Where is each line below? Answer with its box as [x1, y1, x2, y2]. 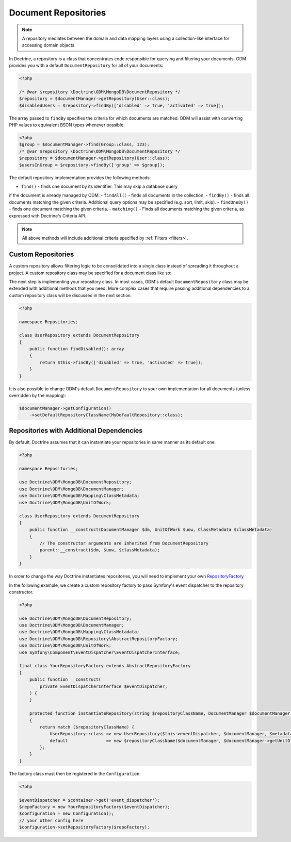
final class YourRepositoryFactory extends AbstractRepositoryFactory [19, 663, 191, 669]
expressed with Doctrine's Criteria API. [9, 213, 87, 218]
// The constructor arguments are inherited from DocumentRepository [39, 540, 209, 546]
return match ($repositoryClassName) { [39, 724, 134, 730]
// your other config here [19, 818, 83, 823]
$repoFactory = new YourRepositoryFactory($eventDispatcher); [19, 804, 170, 810]
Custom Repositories [9, 250, 74, 259]
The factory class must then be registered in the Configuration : [9, 771, 141, 776]
